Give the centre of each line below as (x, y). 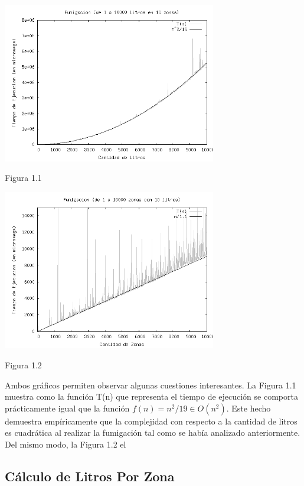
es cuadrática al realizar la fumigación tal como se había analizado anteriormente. (153, 432)
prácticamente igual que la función (67, 408)
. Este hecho (249, 408)
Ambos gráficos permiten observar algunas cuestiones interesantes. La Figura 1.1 (151, 385)
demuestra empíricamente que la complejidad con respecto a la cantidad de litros (151, 421)
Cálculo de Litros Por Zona (90, 476)
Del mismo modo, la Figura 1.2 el (66, 444)
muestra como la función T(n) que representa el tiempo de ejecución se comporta (151, 396)
